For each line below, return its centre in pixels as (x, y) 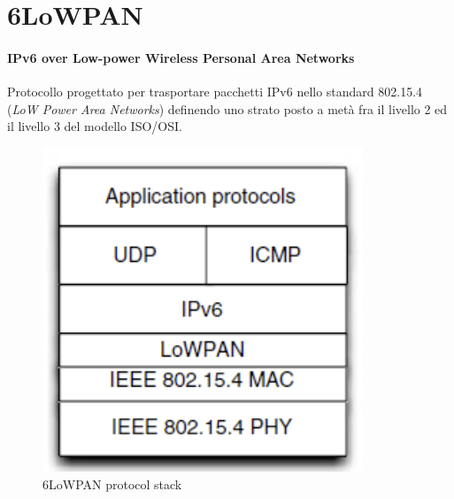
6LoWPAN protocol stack (112, 484)
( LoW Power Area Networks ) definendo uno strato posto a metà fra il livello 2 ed (227, 108)
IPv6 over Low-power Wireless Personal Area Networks (181, 57)
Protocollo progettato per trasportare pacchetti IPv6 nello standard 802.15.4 (215, 92)
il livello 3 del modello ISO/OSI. (95, 126)
